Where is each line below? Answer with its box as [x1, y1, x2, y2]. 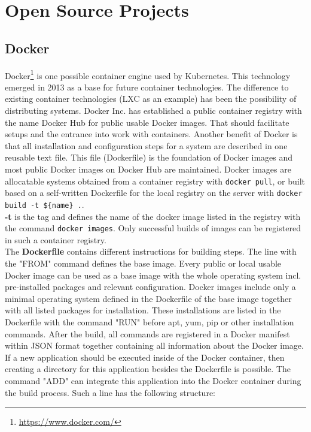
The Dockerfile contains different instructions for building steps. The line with [5, 245, 297, 258]
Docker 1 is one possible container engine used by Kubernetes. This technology [5, 67, 291, 81]
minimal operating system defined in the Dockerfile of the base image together [5, 292, 292, 304]
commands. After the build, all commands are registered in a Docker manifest [5, 327, 290, 340]
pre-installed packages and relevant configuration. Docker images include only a [5, 280, 296, 293]
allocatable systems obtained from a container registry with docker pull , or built [5, 174, 305, 187]
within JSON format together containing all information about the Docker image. [5, 339, 304, 352]
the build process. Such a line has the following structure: [5, 386, 216, 398]
